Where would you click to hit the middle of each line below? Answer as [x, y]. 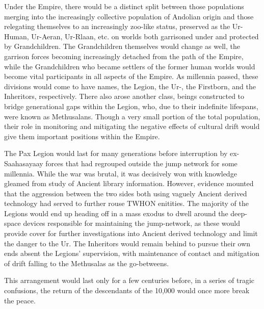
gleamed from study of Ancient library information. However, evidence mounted [129, 183]
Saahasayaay [24, 163]
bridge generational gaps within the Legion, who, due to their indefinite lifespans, [131, 106]
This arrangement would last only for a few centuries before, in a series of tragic [129, 280]
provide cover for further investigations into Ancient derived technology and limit [131, 233]
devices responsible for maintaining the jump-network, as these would [131, 223]
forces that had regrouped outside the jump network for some [141, 163]
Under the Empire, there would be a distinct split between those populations [124, 6]
